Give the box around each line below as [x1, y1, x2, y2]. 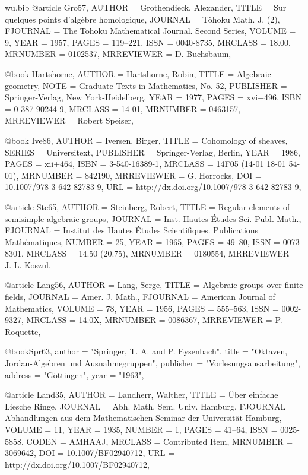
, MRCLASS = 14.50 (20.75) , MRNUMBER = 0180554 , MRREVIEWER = [21, 247, 299, 259]
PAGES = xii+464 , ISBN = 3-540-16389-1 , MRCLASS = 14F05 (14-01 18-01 [5, 157, 286, 170]
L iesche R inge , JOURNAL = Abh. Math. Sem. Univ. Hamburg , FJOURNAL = [5, 400, 295, 412]
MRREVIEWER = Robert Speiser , [5, 114, 134, 126]
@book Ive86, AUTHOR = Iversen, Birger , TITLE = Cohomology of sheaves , [5, 134, 288, 146]
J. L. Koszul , [5, 258, 51, 271]
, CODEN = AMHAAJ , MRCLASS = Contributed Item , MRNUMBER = [21, 435, 293, 447]
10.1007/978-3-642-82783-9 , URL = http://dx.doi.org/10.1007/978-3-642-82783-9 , [5, 180, 301, 193]
